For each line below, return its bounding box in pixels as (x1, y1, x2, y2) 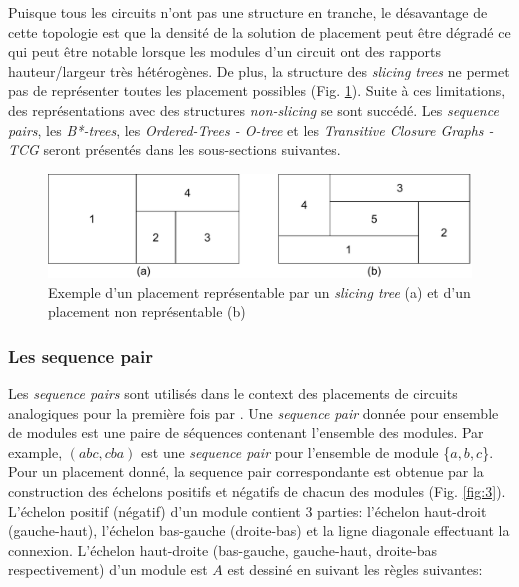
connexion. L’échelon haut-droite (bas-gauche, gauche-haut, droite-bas (8, 539, 438, 560)
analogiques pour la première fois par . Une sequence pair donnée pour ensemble (8, 402, 499, 423)
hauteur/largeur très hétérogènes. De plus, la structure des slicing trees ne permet (8, 60, 510, 81)
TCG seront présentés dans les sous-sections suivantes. (8, 139, 341, 160)
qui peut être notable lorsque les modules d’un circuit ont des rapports (8, 41, 442, 62)
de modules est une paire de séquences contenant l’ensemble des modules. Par (8, 422, 484, 443)
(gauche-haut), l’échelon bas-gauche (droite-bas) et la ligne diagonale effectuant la (8, 520, 510, 541)
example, (8, 441, 63, 462)
